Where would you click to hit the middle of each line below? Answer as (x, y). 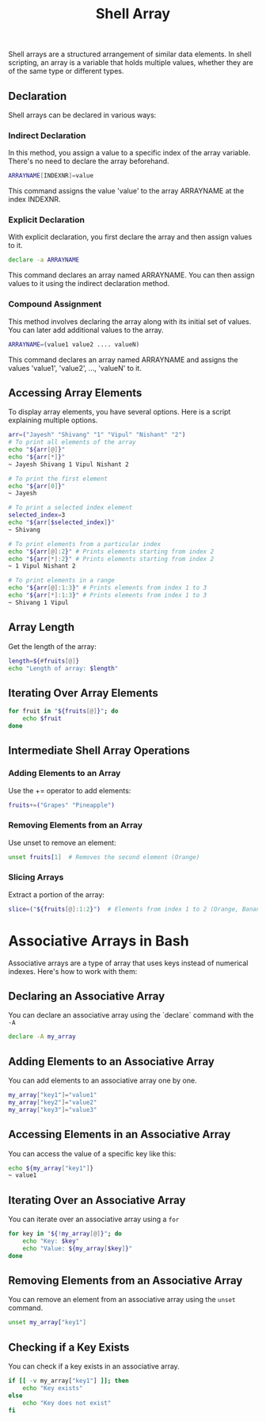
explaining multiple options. (53, 420)
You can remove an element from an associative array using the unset (122, 1300)
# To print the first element (58, 479)
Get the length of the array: (52, 646)
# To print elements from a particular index (84, 544)
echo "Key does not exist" (67, 1403)
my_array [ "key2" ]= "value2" (53, 1102)
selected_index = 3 (37, 515)
